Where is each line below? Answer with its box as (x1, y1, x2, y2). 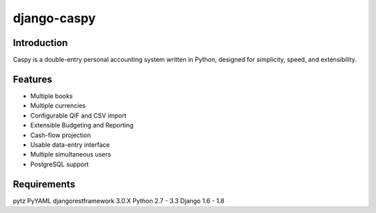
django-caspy (13, 10, 96, 26)
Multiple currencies (30, 102, 86, 110)
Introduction (13, 37, 68, 49)
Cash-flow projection (30, 131, 91, 139)
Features (13, 73, 52, 85)
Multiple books (30, 91, 73, 100)
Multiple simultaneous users (30, 150, 111, 159)
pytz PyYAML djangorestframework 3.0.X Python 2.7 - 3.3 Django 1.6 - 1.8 (13, 196, 225, 205)
